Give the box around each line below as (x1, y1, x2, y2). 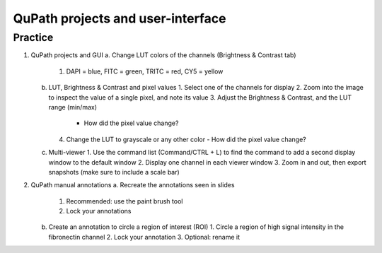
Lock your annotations (66, 207, 132, 216)
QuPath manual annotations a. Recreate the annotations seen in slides (30, 181, 235, 189)
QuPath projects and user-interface (13, 11, 226, 26)
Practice (13, 31, 54, 44)
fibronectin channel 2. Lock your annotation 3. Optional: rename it (48, 233, 241, 241)
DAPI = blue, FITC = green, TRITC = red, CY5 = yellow (66, 67, 224, 76)
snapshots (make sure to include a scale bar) (48, 167, 180, 176)
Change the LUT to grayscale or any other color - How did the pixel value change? (66, 135, 307, 143)
